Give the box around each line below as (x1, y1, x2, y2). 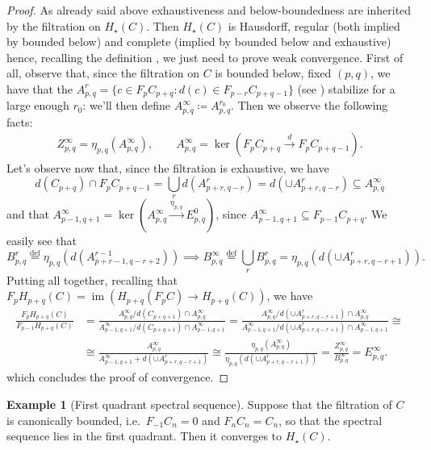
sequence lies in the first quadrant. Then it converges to (6, 427, 282, 444)
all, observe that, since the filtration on (6, 65, 200, 81)
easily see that (6, 232, 77, 249)
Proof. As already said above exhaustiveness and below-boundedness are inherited (6, 2, 412, 18)
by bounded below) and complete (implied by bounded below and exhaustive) (6, 33, 391, 50)
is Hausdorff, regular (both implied (228, 17, 400, 34)
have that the (6, 80, 73, 97)
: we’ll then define (82, 97, 171, 114)
